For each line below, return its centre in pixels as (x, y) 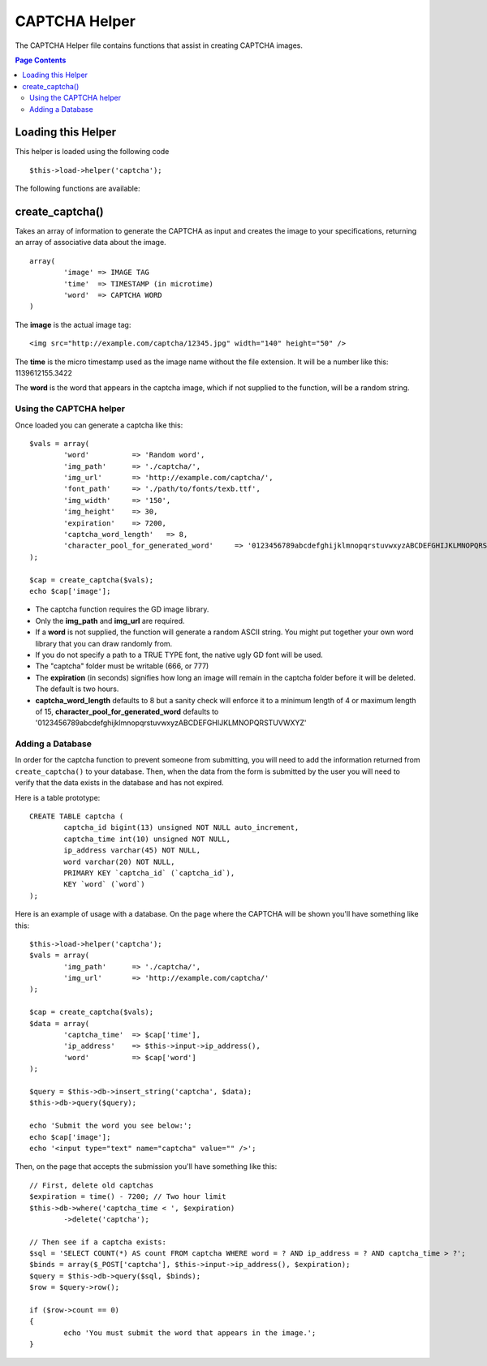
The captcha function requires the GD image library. (122, 609)
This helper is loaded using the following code (92, 152)
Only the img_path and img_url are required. (110, 621)
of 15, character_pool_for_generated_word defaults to (127, 711)
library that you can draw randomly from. (104, 643)
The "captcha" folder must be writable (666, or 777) (122, 666)
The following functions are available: (78, 189)
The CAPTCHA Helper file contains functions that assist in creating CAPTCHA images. (159, 45)
